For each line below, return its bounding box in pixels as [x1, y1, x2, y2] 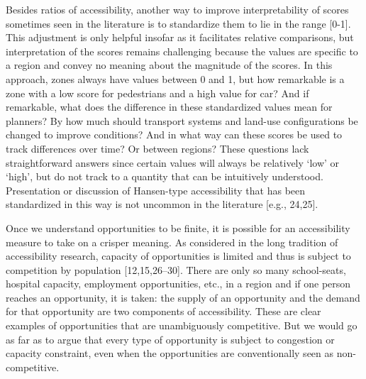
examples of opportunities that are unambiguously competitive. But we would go [6, 318, 357, 333]
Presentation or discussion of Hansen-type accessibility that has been [6, 182, 306, 197]
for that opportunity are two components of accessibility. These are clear [6, 304, 321, 319]
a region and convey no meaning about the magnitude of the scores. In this [6, 57, 333, 72]
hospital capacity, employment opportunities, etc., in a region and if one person [6, 276, 351, 291]
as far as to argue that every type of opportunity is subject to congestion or [6, 331, 335, 346]
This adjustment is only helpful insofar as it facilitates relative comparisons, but [6, 30, 354, 45]
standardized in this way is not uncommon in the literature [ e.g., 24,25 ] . [6, 197, 318, 212]
